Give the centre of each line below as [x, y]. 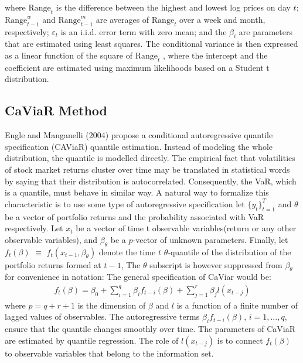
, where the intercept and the [215, 55]
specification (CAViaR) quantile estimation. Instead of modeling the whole [139, 146]
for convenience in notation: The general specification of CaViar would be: [138, 277]
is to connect [240, 340]
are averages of [122, 19]
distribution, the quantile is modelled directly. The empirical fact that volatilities [150, 158]
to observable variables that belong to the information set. [109, 353]
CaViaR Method [56, 110]
